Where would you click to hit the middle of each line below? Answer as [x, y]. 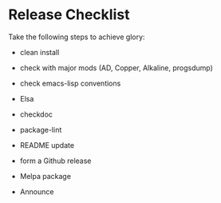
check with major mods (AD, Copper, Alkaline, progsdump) [116, 68]
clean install [39, 52]
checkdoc [36, 114]
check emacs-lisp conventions [70, 83]
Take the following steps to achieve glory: [77, 37]
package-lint [41, 129]
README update [47, 145]
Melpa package [45, 176]
